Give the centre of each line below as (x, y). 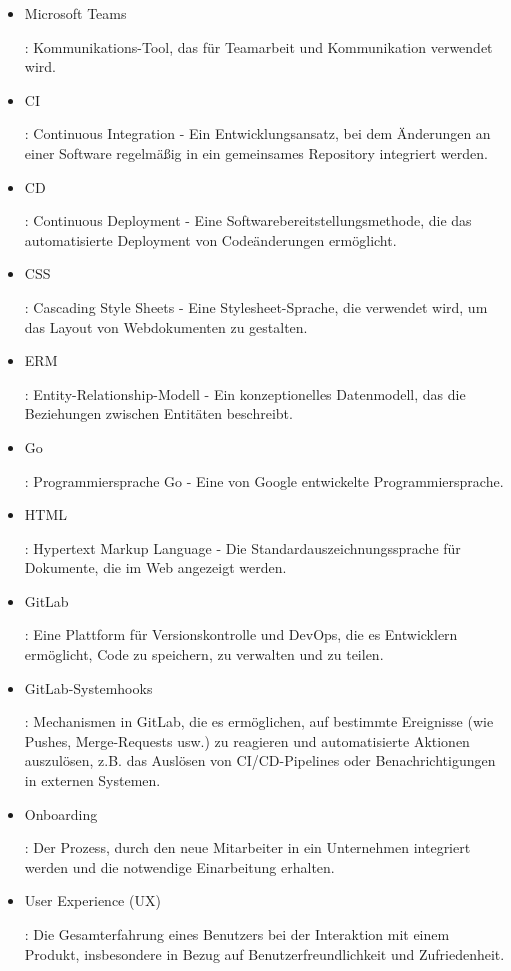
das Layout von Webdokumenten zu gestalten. (166, 326)
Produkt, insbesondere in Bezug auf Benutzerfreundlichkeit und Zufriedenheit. (264, 953)
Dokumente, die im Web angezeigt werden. (155, 567)
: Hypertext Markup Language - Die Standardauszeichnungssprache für (242, 547)
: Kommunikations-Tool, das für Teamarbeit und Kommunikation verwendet (258, 46)
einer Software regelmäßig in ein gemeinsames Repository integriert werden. (256, 152)
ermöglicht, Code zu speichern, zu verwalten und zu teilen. (204, 654)
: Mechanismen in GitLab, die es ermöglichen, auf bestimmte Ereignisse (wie (259, 721)
